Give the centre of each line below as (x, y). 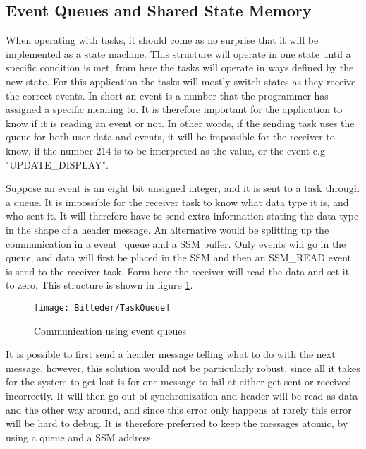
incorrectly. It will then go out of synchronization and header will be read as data (182, 395)
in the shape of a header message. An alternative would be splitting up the (167, 229)
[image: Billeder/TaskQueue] (102, 307)
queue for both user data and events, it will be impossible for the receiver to (170, 137)
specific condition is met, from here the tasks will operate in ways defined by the (180, 67)
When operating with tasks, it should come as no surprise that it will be (162, 40)
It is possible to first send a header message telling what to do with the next (171, 354)
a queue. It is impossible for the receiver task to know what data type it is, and (177, 202)
